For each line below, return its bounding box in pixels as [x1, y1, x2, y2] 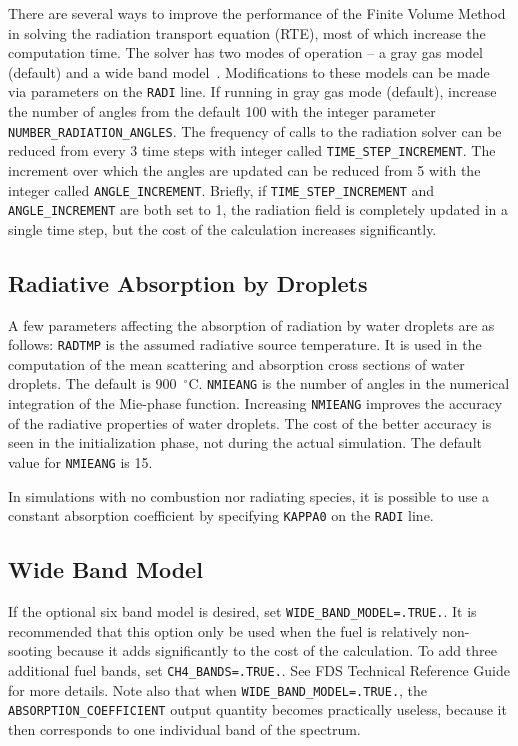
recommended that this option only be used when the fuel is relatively [8, 620, 438, 641]
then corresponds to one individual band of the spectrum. [8, 718, 361, 739]
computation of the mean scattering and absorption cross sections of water [8, 353, 465, 374]
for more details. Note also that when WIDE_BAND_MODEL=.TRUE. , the [8, 679, 428, 700]
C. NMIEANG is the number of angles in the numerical [188, 373, 510, 394]
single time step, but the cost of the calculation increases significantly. [8, 218, 437, 239]
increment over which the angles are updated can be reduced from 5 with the [8, 159, 481, 180]
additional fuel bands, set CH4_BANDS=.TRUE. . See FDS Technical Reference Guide [8, 659, 510, 680]
